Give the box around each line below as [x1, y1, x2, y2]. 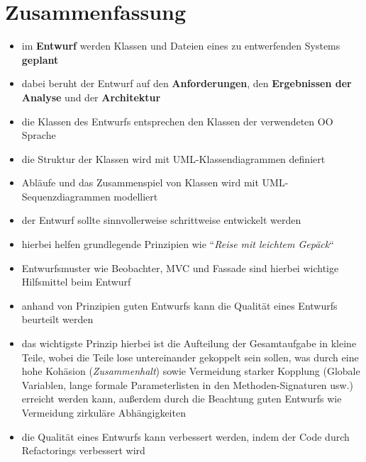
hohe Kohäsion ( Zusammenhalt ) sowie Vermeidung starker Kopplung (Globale [21, 364, 360, 378]
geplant [21, 52, 59, 67]
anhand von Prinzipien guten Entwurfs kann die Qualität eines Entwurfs [21, 298, 338, 312]
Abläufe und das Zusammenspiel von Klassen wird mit [21, 175, 259, 190]
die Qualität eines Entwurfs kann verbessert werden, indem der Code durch [21, 429, 350, 444]
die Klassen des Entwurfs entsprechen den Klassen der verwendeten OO [21, 113, 333, 128]
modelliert [113, 188, 158, 203]
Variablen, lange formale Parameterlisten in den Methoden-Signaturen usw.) [21, 377, 354, 392]
